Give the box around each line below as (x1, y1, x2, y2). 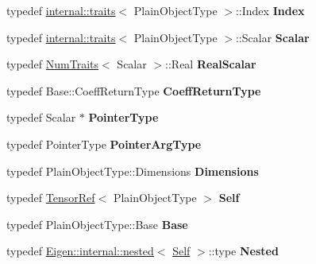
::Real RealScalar (165, 56, 256, 72)
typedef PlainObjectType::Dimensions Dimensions (6, 162, 259, 179)
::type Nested (208, 243, 279, 259)
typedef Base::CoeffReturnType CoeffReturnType (6, 82, 261, 99)
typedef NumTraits (6, 56, 99, 72)
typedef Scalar (6, 109, 76, 126)
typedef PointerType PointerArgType (6, 135, 202, 152)
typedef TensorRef (6, 189, 95, 206)
